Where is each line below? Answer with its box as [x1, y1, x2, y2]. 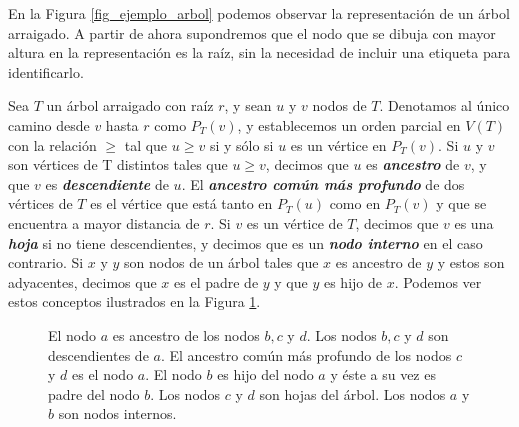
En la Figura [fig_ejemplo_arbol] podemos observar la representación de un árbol [8, 3, 510, 23]
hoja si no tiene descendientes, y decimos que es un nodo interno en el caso [8, 232, 483, 253]
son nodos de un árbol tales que [124, 252, 319, 273]
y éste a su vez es [330, 364, 436, 385]
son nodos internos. [58, 403, 177, 424]
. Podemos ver [394, 271, 482, 292]
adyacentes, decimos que [8, 271, 157, 292]
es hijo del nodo [217, 364, 314, 385]
